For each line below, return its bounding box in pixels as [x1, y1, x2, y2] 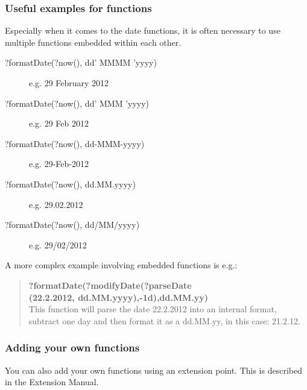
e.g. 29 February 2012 [29, 77, 109, 89]
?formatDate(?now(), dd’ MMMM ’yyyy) [5, 56, 157, 69]
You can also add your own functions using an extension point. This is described [5, 363, 302, 376]
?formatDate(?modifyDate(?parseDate [28, 278, 192, 291]
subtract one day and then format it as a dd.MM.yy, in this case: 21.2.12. [28, 314, 300, 327]
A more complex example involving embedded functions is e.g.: [5, 259, 238, 271]
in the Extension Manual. [5, 376, 99, 388]
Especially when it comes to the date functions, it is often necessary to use [5, 24, 280, 37]
